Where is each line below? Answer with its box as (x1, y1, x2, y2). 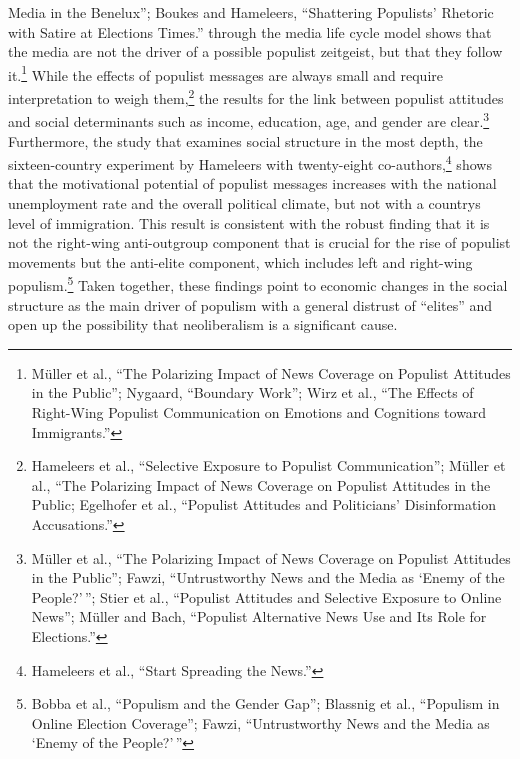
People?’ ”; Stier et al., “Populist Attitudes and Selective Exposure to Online (31, 586, 502, 607)
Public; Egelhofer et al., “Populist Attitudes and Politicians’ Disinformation (31, 494, 497, 515)
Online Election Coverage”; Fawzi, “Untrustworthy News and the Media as (31, 712, 490, 733)
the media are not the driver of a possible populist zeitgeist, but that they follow (8, 41, 503, 62)
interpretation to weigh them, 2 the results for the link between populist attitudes (8, 85, 504, 108)
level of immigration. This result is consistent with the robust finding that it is (8, 212, 490, 233)
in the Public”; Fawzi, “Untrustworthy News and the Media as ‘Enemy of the (31, 567, 505, 588)
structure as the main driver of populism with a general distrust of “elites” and (8, 294, 493, 315)
